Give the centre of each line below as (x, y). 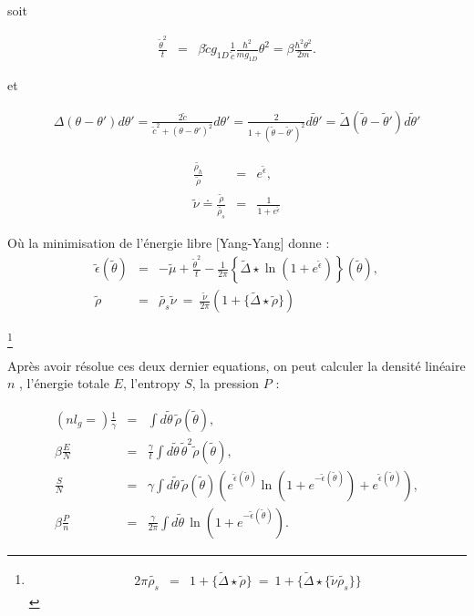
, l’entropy (151, 383)
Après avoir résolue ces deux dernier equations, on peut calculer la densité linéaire (237, 365)
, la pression (226, 383)
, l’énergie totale (64, 383)
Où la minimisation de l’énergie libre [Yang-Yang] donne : (169, 243)
